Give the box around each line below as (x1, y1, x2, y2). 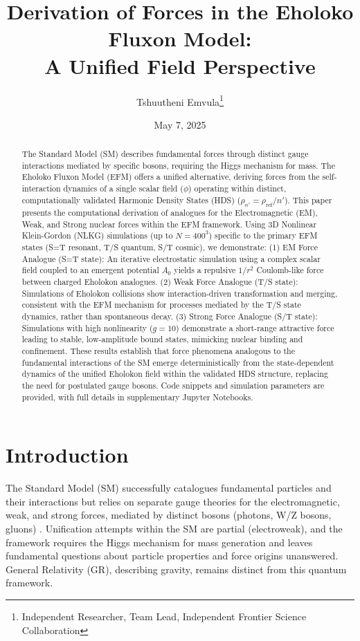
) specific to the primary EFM (208, 230, 318, 241)
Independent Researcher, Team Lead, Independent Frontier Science (21, 609, 307, 623)
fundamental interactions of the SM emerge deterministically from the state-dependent (21, 356, 334, 368)
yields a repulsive (174, 264, 236, 276)
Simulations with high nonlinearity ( (21, 322, 153, 333)
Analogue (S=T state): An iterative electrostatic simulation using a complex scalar (21, 252, 321, 264)
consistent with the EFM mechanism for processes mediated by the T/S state (21, 299, 301, 310)
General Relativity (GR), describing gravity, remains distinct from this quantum (6, 561, 347, 576)
